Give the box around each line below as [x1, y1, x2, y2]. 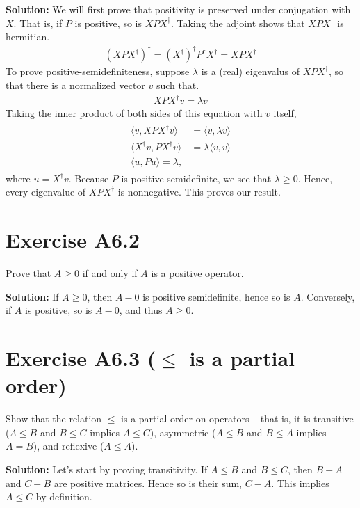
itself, [273, 106, 297, 120]
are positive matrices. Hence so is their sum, [54, 475, 243, 490]
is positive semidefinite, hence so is [142, 289, 291, 303]
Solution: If [6, 289, 59, 303]
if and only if [82, 266, 138, 280]
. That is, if [13, 15, 63, 30]
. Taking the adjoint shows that [170, 15, 305, 30]
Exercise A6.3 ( [6, 344, 156, 372]
